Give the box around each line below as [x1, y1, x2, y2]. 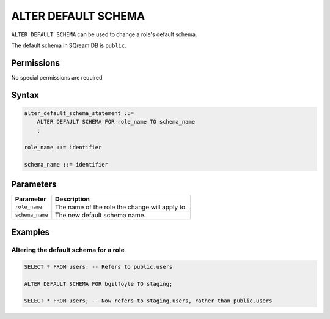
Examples [11, 227, 50, 238]
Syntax [11, 89, 39, 100]
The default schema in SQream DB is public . [11, 42, 127, 49]
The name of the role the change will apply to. [55, 203, 188, 211]
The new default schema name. [55, 211, 146, 219]
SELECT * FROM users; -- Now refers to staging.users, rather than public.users [24, 298, 273, 304]
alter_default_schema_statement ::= [24, 110, 134, 116]
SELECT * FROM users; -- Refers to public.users [24, 263, 173, 270]
